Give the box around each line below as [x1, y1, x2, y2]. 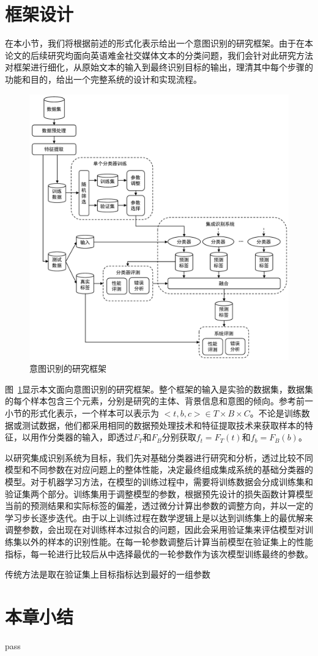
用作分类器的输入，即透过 [30, 431, 133, 443]
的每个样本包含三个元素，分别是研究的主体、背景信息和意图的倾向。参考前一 [5, 394, 313, 407]
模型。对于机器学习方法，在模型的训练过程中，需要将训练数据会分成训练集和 [5, 475, 313, 488]
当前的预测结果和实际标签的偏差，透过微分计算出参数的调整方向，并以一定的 [5, 499, 313, 512]
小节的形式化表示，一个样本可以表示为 [5, 407, 159, 420]
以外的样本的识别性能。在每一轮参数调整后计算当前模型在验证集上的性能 [21, 535, 313, 548]
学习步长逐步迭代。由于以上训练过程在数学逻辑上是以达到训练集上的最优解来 [5, 511, 313, 524]
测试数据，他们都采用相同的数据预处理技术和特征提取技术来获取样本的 [21, 418, 305, 431]
